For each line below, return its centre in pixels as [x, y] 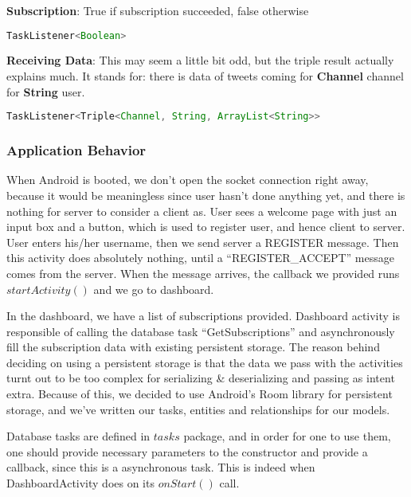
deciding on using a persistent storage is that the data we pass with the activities [205, 362]
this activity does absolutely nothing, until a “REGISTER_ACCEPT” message [200, 258]
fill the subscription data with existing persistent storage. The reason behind [193, 347]
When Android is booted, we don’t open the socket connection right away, [188, 180]
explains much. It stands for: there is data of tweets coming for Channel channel [205, 76]
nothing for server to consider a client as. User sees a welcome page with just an [202, 211]
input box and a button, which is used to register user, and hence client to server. [206, 227]
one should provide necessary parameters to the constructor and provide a [187, 451]
